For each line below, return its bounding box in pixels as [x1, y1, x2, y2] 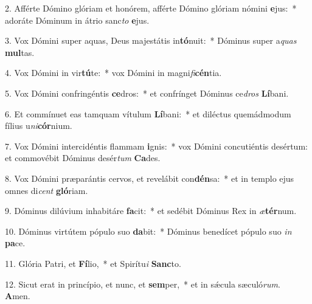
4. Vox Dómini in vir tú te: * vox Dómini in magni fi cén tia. [5, 66, 222, 79]
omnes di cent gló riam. [5, 184, 88, 196]
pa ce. [5, 237, 26, 249]
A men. [5, 289, 30, 302]
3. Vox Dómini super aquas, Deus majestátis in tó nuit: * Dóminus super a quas [5, 34, 297, 47]
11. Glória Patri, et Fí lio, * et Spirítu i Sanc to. [5, 257, 181, 269]
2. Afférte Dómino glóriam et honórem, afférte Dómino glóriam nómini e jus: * [5, 2, 297, 14]
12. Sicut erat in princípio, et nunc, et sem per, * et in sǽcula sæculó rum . [5, 277, 280, 290]
